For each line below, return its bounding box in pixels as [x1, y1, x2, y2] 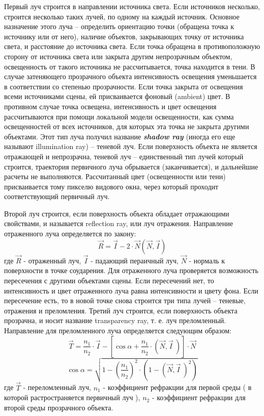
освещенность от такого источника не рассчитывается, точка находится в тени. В [4, 61, 255, 71]
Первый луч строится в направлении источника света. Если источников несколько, [4, 1, 260, 11]
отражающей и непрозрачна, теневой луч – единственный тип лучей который [4, 151, 244, 161]
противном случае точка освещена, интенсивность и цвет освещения [4, 101, 217, 111]
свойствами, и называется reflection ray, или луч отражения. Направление [4, 218, 233, 229]
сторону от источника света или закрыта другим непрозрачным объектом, [4, 51, 232, 61]
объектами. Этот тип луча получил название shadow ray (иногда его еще [4, 131, 236, 141]
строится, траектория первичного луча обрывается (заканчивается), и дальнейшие [4, 161, 258, 172]
